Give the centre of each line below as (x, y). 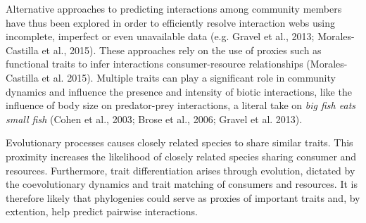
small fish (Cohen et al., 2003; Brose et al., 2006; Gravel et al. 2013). (154, 119)
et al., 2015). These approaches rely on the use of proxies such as (182, 50)
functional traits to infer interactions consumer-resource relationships (154, 64)
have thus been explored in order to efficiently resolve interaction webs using (170, 22)
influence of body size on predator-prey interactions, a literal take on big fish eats (181, 105)
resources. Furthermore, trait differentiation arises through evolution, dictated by (181, 170)
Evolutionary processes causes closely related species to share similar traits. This (179, 142)
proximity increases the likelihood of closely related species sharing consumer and (181, 156)
